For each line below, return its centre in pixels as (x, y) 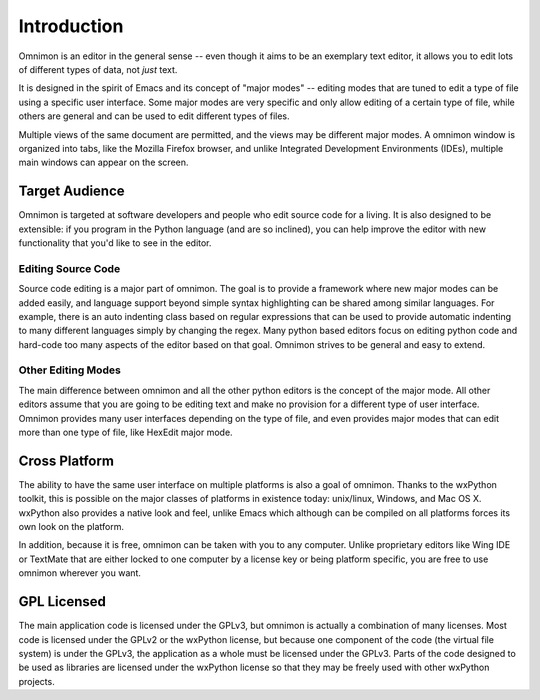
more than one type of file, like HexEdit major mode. (126, 432)
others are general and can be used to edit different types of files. (154, 116)
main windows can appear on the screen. (103, 162)
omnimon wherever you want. (80, 573)
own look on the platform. (71, 527)
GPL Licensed (62, 601)
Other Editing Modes (70, 370)
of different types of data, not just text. (98, 69)
